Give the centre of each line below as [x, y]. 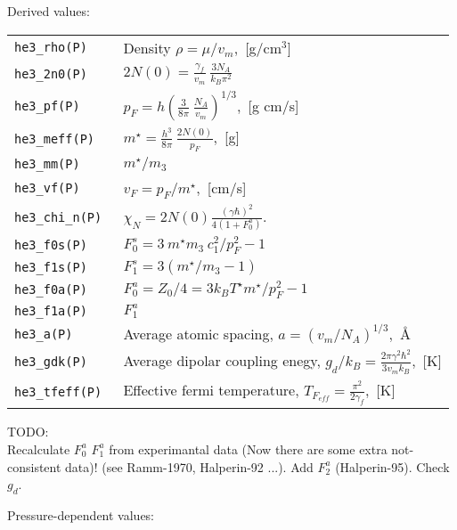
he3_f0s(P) [51, 245]
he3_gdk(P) [51, 361]
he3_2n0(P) [51, 73]
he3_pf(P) [47, 106]
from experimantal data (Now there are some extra [248, 448]
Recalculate [39, 448]
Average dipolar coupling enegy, [222, 361]
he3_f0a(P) [51, 290]
